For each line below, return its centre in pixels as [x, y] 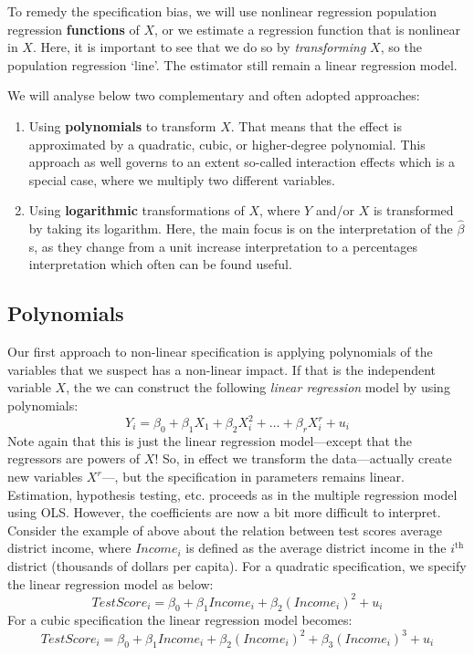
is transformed [413, 210]
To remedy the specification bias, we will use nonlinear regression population [222, 11]
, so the [401, 47]
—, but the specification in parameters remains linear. [253, 476]
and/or [335, 210]
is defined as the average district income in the [316, 548]
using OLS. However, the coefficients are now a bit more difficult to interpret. [224, 512]
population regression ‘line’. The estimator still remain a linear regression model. [232, 64]
